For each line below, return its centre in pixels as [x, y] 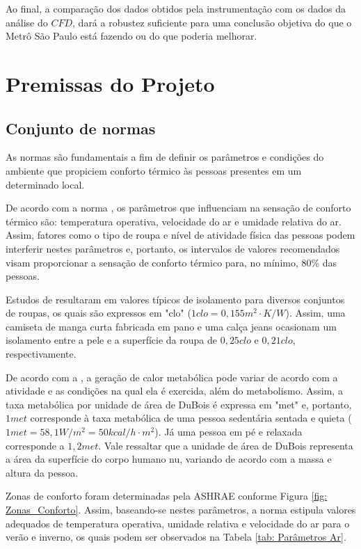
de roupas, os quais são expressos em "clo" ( [98, 313]
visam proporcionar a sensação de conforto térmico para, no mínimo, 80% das [171, 262]
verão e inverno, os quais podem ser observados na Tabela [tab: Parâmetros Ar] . [176, 537]
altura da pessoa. [42, 472]
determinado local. [45, 184]
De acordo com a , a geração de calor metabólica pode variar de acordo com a [172, 377]
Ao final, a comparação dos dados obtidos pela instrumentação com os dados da [176, 8]
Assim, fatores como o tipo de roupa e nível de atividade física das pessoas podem [180, 235]
